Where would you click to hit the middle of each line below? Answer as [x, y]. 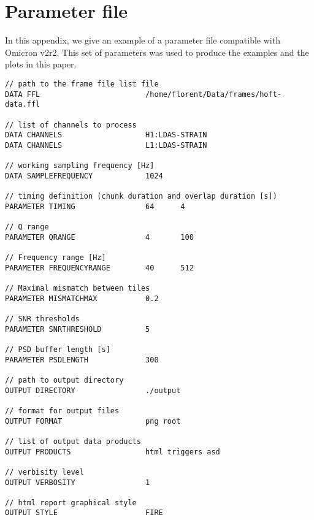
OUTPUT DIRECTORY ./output [93, 390]
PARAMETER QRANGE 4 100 [99, 237]
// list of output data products [73, 441]
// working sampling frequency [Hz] [80, 166]
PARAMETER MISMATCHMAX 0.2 [82, 298]
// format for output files [62, 411]
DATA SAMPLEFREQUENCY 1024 [84, 176]
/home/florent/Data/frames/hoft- [214, 94]
